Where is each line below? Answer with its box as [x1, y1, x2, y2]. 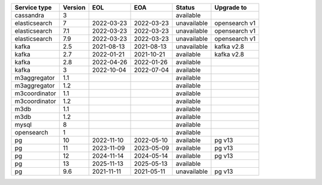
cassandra [14, 11, 45, 19]
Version [63, 4, 86, 11]
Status [175, 4, 195, 11]
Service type [14, 4, 52, 11]
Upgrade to [214, 4, 247, 11]
